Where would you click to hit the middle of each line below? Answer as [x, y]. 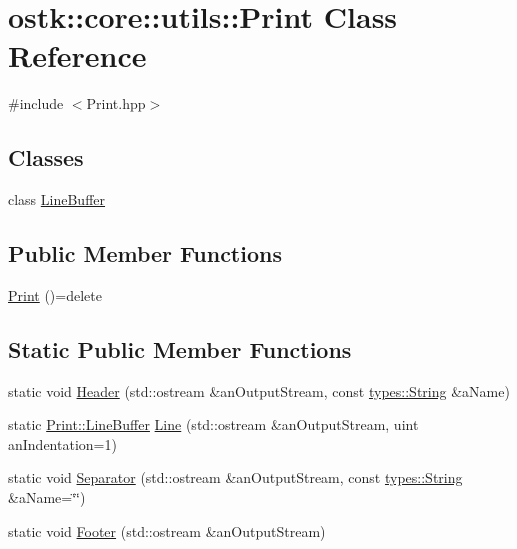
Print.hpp [116, 103]
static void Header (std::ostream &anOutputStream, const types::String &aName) [259, 390]
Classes [46, 157]
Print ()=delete [55, 294]
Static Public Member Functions [180, 348]
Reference [77, 55]
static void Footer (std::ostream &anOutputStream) [167, 530]
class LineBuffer [57, 199]
